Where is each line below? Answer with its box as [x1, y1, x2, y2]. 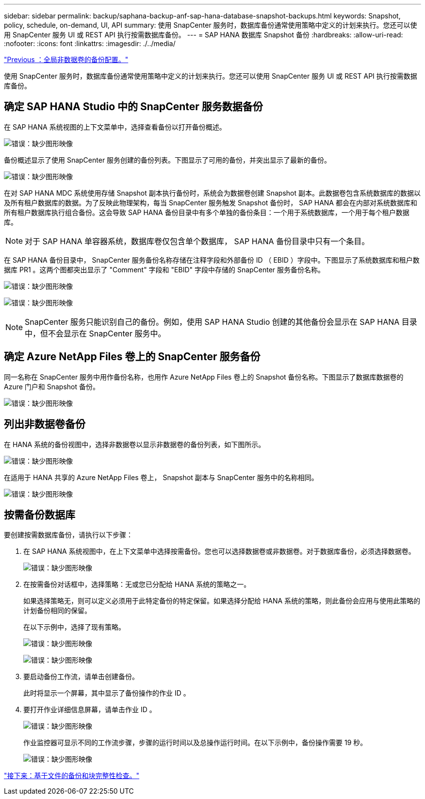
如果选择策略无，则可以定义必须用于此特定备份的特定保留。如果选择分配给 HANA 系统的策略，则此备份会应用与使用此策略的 [23, 597, 421, 605]
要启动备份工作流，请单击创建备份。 [23, 672, 139, 681]
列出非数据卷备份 [4, 418, 85, 431]
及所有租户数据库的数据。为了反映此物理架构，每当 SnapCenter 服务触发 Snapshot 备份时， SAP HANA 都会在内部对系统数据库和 [4, 198, 417, 207]
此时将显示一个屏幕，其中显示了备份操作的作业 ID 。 [23, 689, 190, 698]
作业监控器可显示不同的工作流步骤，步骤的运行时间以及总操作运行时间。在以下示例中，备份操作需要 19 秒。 [23, 738, 367, 747]
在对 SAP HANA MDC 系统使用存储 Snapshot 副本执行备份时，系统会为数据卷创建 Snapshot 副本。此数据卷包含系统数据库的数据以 [4, 188, 421, 197]
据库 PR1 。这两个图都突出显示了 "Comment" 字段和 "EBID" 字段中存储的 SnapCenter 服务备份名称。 [4, 265, 325, 274]
